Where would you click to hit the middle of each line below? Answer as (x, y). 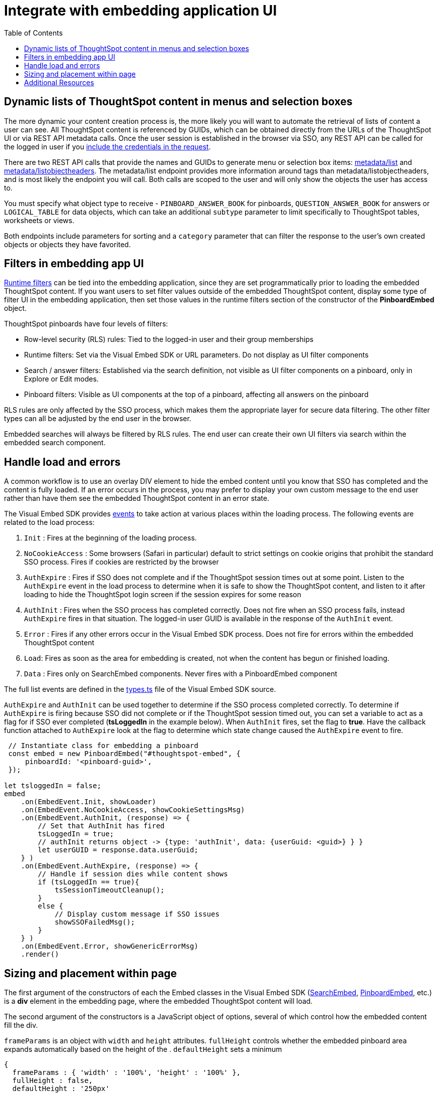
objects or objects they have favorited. (67, 244)
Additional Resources (59, 82)
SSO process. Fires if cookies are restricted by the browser (122, 562)
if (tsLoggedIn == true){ (88, 882)
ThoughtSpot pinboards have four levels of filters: (86, 324)
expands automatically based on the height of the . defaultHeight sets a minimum (143, 1049)
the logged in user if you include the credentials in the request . (107, 146)
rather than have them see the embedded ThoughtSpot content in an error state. (137, 498)
